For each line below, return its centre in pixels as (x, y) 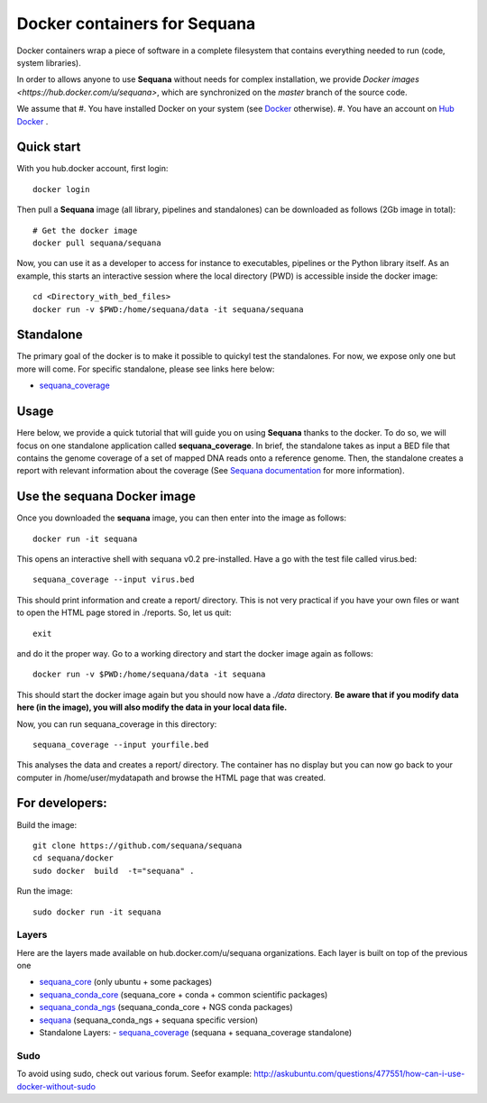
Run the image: (45, 891)
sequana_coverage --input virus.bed (114, 580)
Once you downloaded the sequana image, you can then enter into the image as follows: (182, 518)
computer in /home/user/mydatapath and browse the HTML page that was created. (171, 777)
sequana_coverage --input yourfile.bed (121, 745)
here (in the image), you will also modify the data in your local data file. (152, 707)
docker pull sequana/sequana (97, 243)
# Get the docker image (85, 230)
